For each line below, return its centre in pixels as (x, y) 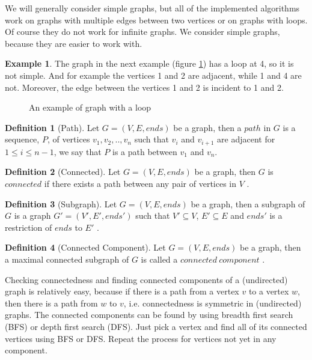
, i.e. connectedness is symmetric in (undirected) (213, 303)
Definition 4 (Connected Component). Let (85, 247)
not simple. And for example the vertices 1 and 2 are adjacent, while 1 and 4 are (153, 75)
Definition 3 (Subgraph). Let (61, 203)
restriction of (29, 227)
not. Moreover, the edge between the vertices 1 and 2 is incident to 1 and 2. (144, 87)
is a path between (145, 151)
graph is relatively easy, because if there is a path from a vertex (122, 291)
